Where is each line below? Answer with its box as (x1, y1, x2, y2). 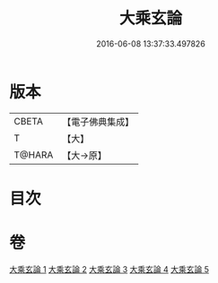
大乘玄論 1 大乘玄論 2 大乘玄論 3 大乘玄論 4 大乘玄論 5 (9, 263, 209, 274)
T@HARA (13, 149, 54, 161)
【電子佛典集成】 (62, 116, 135, 128)
